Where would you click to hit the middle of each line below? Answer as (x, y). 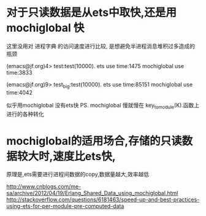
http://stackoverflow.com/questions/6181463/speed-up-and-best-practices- (103, 199)
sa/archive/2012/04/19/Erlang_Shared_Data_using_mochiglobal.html (92, 193)
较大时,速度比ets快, (67, 156)
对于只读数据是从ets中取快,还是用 (91, 13)
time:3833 (19, 72)
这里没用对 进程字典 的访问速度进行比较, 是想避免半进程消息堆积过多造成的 (101, 46)
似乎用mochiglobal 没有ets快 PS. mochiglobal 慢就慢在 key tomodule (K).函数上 (103, 106)
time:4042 (19, 92)
